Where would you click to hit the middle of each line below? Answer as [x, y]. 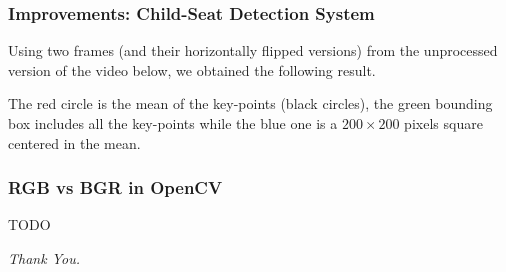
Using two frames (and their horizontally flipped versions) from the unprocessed [253, 50]
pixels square [443, 123]
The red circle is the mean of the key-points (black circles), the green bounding [250, 103]
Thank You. [44, 258]
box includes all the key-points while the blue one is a [173, 123]
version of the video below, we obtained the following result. [192, 69]
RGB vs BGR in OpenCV [115, 187]
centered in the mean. [74, 142]
